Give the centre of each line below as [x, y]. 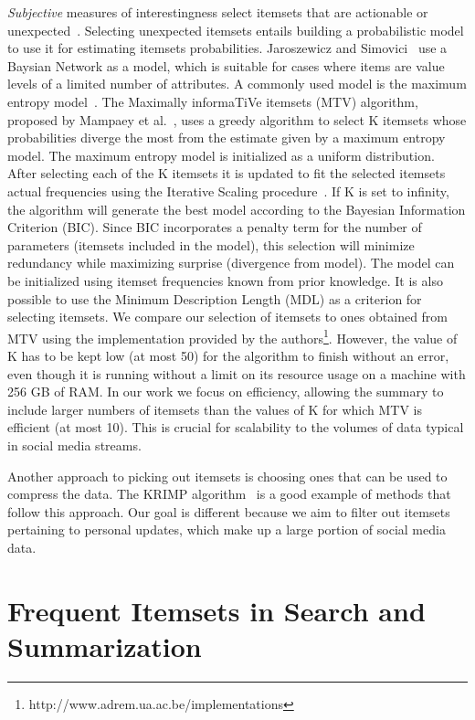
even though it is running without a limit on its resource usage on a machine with [237, 373]
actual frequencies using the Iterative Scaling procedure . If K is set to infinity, [228, 191]
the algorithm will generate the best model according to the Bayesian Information [237, 209]
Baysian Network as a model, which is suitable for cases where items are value [226, 65]
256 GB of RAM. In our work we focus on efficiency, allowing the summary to [226, 392]
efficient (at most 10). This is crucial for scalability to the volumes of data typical [236, 427]
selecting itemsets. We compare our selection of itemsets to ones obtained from [228, 317]
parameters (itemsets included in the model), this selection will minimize [211, 244]
